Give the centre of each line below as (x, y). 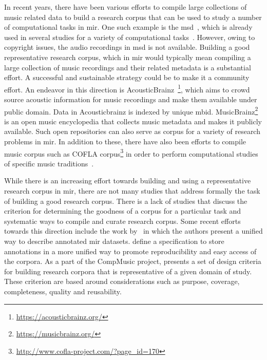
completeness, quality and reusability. (63, 291)
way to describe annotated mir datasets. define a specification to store (114, 241)
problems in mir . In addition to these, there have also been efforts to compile (125, 141)
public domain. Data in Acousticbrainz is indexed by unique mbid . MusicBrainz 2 (131, 110)
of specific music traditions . (49, 163)
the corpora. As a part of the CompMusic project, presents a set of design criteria (133, 261)
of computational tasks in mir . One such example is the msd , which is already (128, 27)
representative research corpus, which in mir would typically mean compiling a (128, 57)
